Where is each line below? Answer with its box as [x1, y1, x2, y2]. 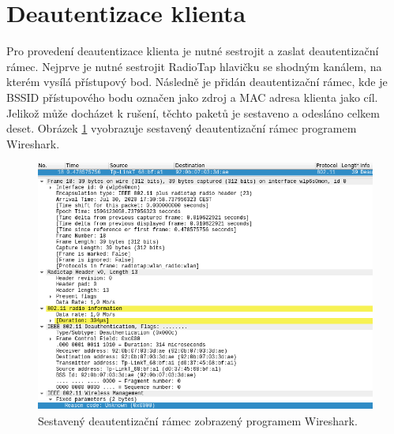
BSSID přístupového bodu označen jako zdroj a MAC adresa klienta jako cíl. [6, 88, 378, 105]
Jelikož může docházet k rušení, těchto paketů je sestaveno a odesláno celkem [6, 104, 380, 121]
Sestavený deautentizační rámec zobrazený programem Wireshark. [38, 413, 358, 429]
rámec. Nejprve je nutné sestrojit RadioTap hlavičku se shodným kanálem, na [6, 58, 382, 74]
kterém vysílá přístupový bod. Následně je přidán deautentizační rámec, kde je [6, 73, 388, 90]
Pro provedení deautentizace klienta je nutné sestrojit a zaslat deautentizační [6, 43, 379, 59]
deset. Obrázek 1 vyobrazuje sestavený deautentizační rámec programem [6, 120, 357, 137]
